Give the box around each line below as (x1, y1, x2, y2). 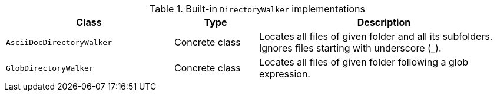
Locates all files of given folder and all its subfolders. (259, 30, 493, 42)
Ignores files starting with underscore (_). (259, 42, 442, 54)
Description (357, 16, 411, 28)
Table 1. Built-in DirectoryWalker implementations (150, 3, 365, 15)
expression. (259, 68, 310, 80)
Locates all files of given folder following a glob (259, 56, 469, 68)
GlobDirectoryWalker (6, 63, 94, 73)
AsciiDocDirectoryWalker (6, 37, 112, 47)
